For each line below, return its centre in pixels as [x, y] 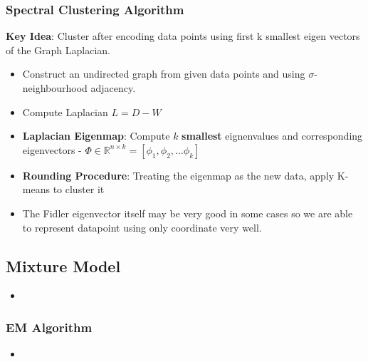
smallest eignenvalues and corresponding [272, 136]
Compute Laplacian [65, 112]
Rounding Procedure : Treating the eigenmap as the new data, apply [178, 175]
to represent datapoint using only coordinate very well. [142, 227]
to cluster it [79, 189]
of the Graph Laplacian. [58, 50]
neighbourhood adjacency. [79, 88]
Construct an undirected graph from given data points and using [164, 74]
